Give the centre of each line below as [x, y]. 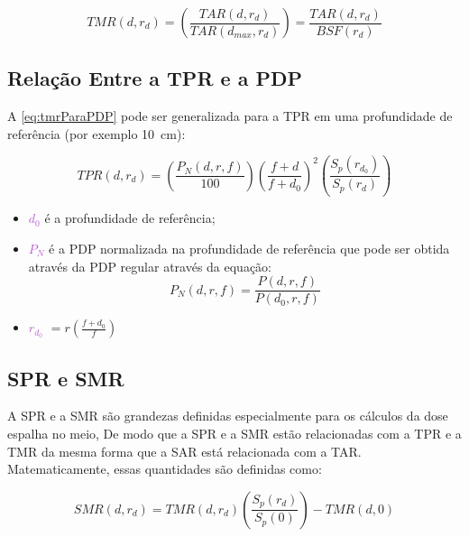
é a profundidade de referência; [130, 218]
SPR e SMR [66, 378]
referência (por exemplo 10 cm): [97, 133]
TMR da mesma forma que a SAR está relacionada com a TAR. [184, 451]
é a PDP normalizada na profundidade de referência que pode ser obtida [249, 248]
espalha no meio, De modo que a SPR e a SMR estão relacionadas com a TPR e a [234, 433]
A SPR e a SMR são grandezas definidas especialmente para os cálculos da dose [228, 416]
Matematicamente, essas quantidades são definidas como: [165, 469]
